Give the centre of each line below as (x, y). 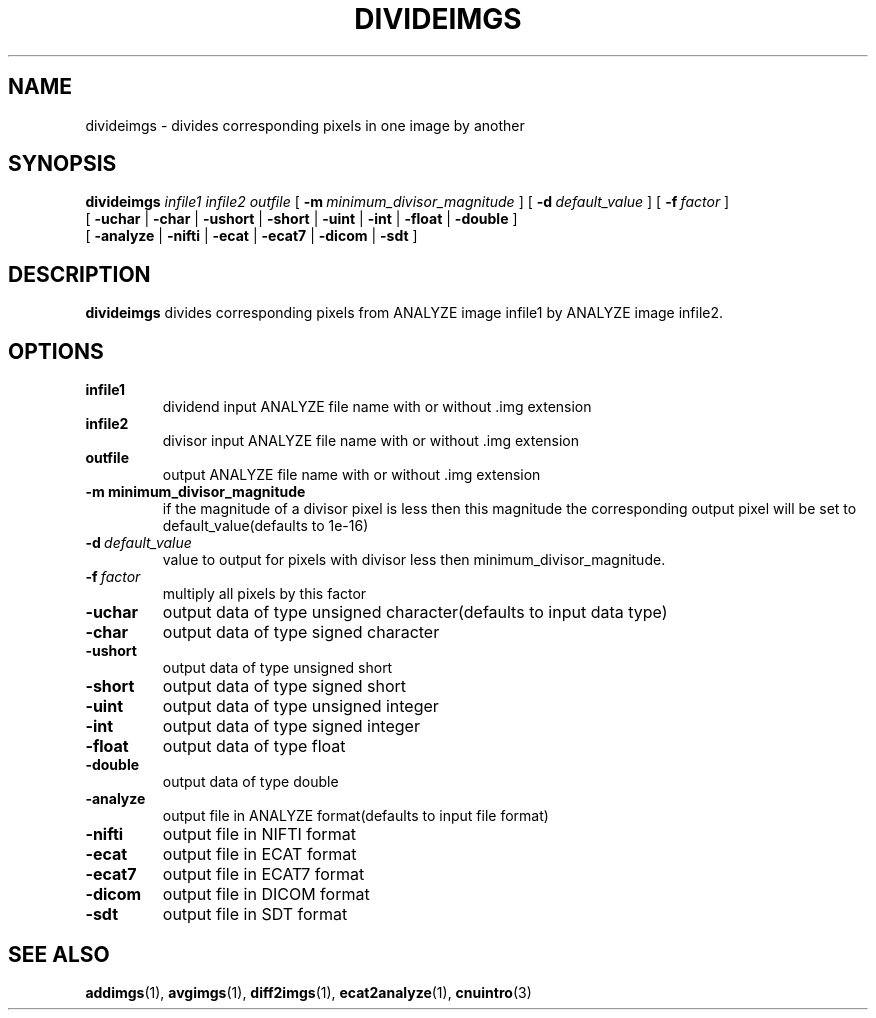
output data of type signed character (301, 632)
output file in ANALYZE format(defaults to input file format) (355, 816)
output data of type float (254, 746)
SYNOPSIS (62, 164)
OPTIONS (56, 351)
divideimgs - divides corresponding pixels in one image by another (305, 125)
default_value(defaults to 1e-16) (265, 526)
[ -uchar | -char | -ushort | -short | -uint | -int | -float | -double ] (301, 219)
